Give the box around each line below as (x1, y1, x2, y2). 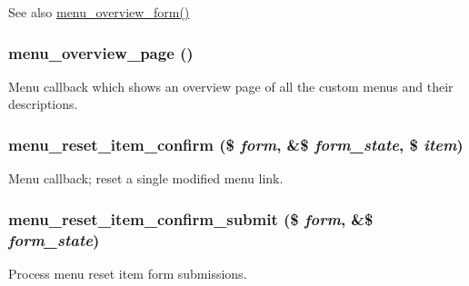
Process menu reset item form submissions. (8, 263, 247, 282)
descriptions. (8, 94, 78, 113)
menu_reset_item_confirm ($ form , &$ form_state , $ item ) (8, 133, 464, 155)
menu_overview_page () (8, 41, 194, 64)
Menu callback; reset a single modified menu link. (8, 169, 284, 188)
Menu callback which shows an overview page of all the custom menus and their (8, 76, 454, 95)
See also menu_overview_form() (8, 3, 190, 21)
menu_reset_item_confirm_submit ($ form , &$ (8, 207, 374, 230)
